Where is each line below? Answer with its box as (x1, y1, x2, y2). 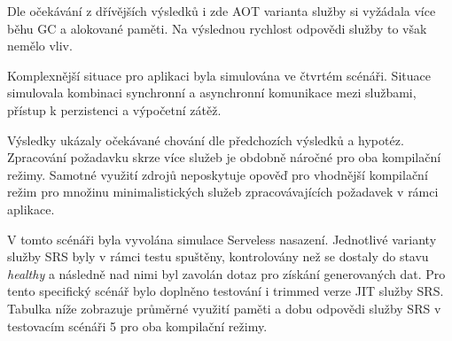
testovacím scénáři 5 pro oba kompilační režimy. (7, 316, 268, 335)
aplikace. (7, 199, 55, 218)
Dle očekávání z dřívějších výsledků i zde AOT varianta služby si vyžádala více (7, 2, 436, 19)
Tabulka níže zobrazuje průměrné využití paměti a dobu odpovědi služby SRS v (7, 298, 441, 317)
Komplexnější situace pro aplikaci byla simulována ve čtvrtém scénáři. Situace (7, 66, 431, 84)
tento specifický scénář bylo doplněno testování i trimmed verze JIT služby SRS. (7, 282, 444, 300)
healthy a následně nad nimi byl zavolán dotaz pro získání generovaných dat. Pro (7, 264, 446, 283)
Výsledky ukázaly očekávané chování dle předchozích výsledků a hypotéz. (7, 130, 404, 149)
